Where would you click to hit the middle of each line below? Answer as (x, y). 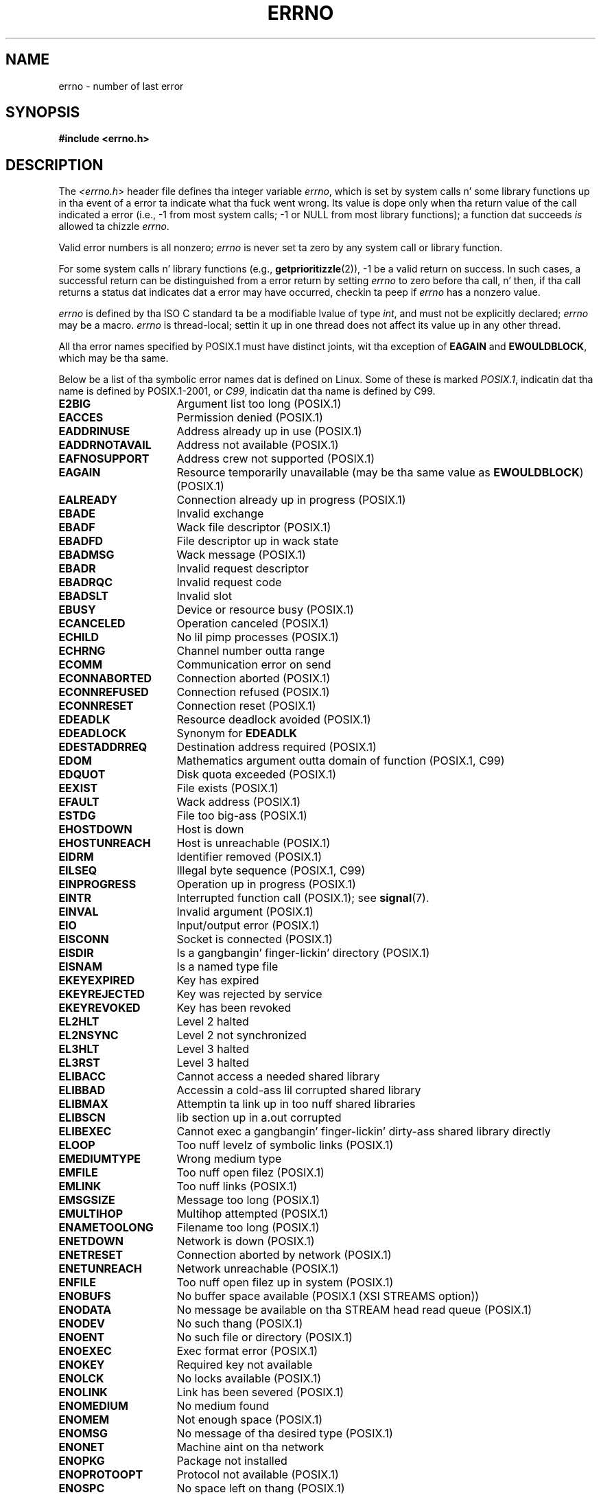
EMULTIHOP (91, 1214)
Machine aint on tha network (250, 1447)
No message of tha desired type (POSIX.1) (285, 1434)
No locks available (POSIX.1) (249, 1379)
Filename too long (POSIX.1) (248, 1228)
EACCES (81, 418)
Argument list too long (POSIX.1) (259, 404)
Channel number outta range (251, 651)
